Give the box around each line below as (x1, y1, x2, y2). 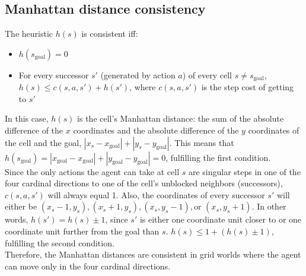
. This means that (169, 136, 234, 148)
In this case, (5, 112, 49, 125)
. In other (251, 200, 286, 212)
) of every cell (182, 68, 232, 81)
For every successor (18, 68, 89, 81)
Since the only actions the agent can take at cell (5, 165, 180, 177)
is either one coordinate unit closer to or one (139, 213, 302, 226)
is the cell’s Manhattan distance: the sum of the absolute (77, 112, 284, 125)
